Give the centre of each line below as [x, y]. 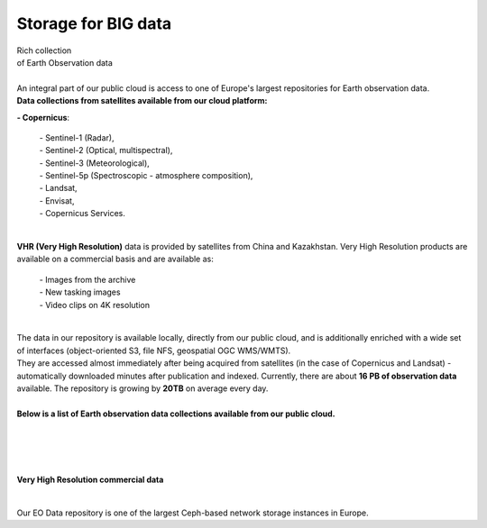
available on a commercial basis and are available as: [115, 259]
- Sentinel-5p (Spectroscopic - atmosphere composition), [146, 176]
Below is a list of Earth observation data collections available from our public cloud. [176, 414]
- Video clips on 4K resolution [95, 305]
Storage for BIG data [94, 23]
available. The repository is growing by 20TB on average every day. [142, 388]
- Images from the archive [87, 279]
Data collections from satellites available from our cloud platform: [142, 101]
